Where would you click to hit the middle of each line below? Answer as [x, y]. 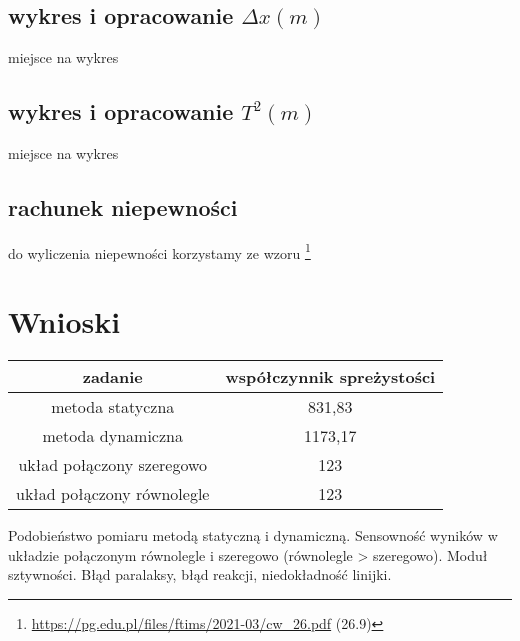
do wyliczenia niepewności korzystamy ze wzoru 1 [159, 251]
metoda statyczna [113, 407]
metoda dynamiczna [112, 436]
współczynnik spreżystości [330, 377]
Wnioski [64, 321]
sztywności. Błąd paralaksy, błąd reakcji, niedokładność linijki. [200, 574]
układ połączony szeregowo [113, 465]
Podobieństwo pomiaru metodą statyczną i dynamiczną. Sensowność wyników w [253, 535]
